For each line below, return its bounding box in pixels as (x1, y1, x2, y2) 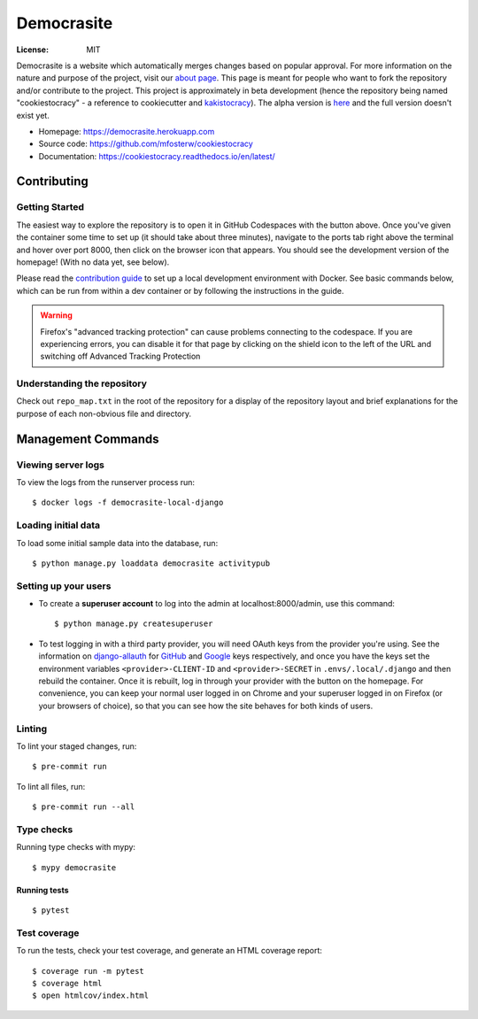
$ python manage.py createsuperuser (54, 619, 213, 629)
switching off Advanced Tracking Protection (40, 351, 201, 362)
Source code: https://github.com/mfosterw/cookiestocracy (38, 138, 254, 150)
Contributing (16, 174, 89, 189)
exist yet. (16, 110, 50, 120)
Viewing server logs (16, 459, 105, 471)
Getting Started (16, 201, 84, 213)
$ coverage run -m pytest (32, 966, 145, 976)
